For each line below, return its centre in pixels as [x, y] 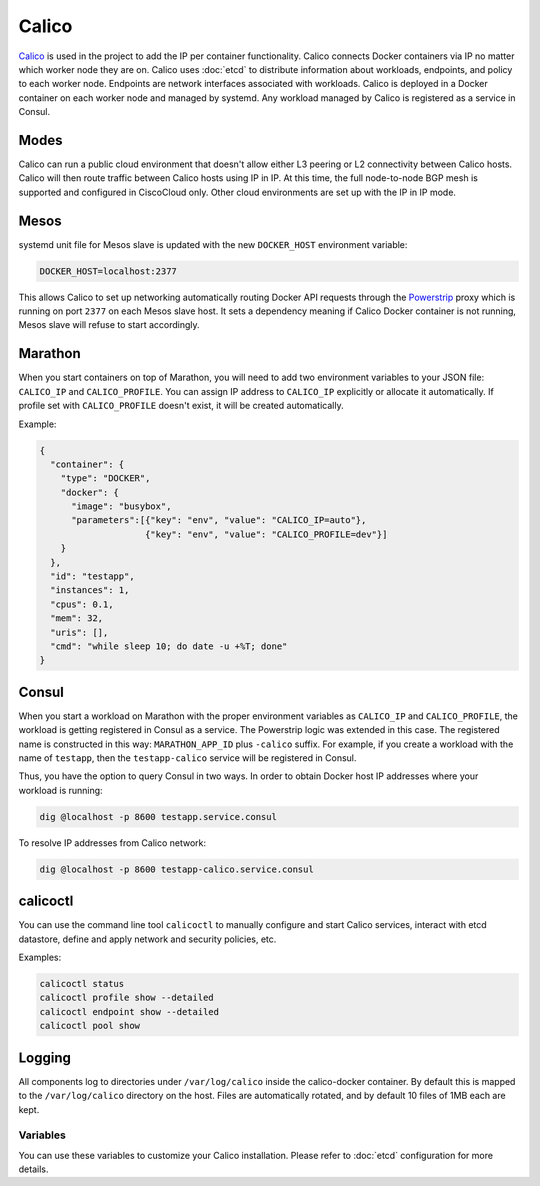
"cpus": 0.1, [82, 604]
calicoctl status [82, 984]
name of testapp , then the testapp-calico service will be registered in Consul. [187, 758]
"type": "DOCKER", [105, 478]
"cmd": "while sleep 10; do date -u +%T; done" [169, 646]
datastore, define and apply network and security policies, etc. [147, 939]
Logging [45, 1057]
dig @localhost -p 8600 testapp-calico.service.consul [176, 869]
